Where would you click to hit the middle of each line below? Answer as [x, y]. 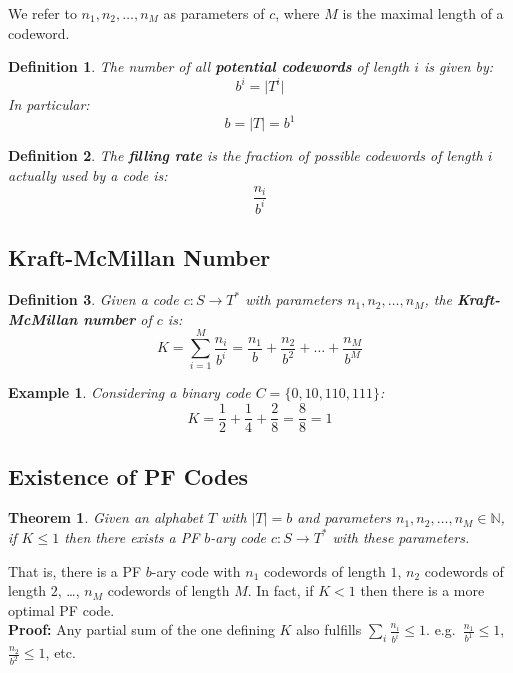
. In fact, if [280, 590]
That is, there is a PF [75, 570]
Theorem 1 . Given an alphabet [105, 517]
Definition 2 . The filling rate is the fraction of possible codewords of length [245, 155]
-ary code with [196, 570]
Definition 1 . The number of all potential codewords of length [209, 66]
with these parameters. [401, 536]
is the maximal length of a [423, 13]
